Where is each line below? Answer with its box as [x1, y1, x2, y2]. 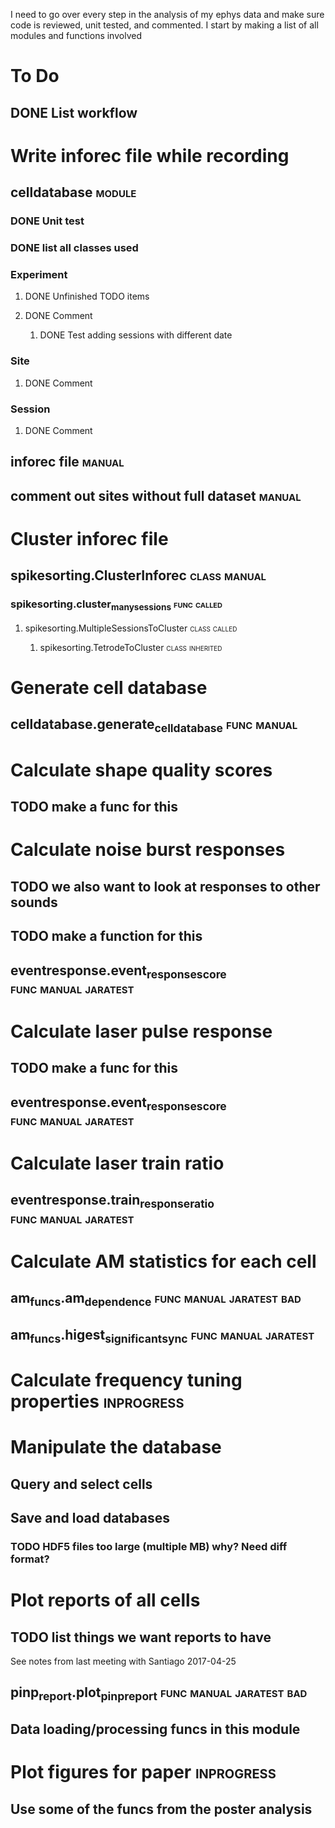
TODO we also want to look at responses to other [10, 878, 321, 895]
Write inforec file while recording [10, 144, 290, 167]
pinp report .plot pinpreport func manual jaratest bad [10, 1684, 308, 1704]
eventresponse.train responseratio [10, 1192, 215, 1211]
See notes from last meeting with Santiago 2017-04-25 [10, 1655, 237, 1668]
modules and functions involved [10, 30, 142, 41]
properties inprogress [10, 1390, 185, 1413]
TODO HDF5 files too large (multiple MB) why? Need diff [10, 1540, 288, 1554]
